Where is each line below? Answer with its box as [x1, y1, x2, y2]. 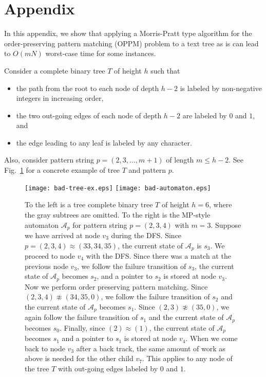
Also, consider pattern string [4, 154, 94, 165]
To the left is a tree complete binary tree [25, 199, 153, 210]
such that [150, 65, 180, 76]
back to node [25, 343, 65, 353]
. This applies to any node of [142, 353, 233, 364]
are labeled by [182, 110, 227, 120]
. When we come [185, 333, 238, 344]
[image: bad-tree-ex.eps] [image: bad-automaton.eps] [25, 184, 211, 192]
